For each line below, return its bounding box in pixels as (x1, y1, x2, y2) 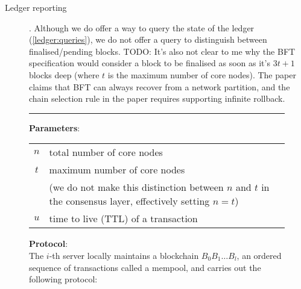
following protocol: (29, 273, 98, 285)
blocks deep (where (29, 68, 100, 81)
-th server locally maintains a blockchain (49, 249, 199, 261)
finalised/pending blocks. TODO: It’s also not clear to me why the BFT (29, 45, 296, 57)
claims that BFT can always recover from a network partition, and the (29, 80, 290, 93)
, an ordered (236, 249, 282, 261)
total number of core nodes (49, 145, 163, 160)
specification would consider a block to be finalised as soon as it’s (29, 57, 270, 69)
